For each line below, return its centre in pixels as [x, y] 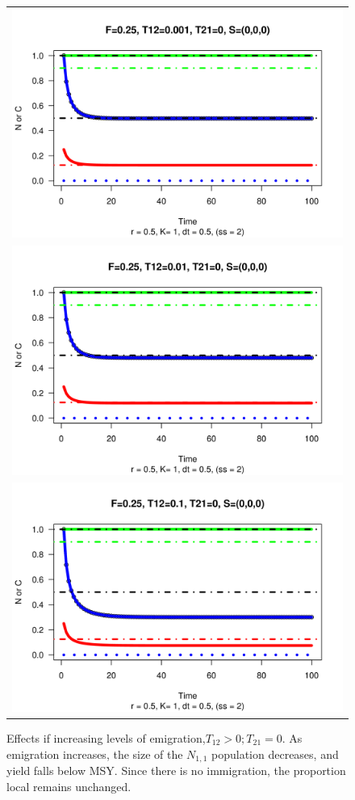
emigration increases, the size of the [95, 754]
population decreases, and [275, 754]
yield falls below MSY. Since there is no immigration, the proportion [176, 770]
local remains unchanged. [69, 786]
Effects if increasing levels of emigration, [106, 737]
